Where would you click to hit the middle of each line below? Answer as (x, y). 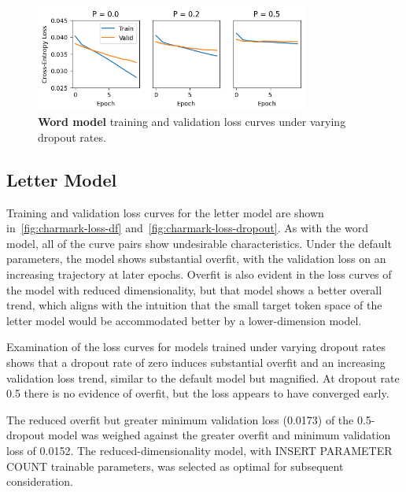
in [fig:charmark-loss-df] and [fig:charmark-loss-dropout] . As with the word (187, 228)
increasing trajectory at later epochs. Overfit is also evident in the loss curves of (199, 274)
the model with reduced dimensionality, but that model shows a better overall (194, 289)
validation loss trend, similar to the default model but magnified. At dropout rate (203, 377)
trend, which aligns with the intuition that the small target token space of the (194, 305)
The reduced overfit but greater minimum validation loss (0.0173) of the (180, 419)
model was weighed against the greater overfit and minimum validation (220, 435)
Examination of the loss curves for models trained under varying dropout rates (196, 347)
